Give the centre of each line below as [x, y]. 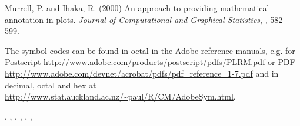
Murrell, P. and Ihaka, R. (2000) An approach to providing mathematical [137, 8]
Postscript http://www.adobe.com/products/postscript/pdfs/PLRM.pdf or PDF [150, 62]
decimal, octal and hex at [51, 85]
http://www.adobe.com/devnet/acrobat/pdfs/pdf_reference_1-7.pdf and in [142, 73]
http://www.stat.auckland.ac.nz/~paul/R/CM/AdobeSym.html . [120, 96]
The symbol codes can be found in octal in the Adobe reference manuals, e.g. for [150, 50]
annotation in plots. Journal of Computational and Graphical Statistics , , [136, 19]
